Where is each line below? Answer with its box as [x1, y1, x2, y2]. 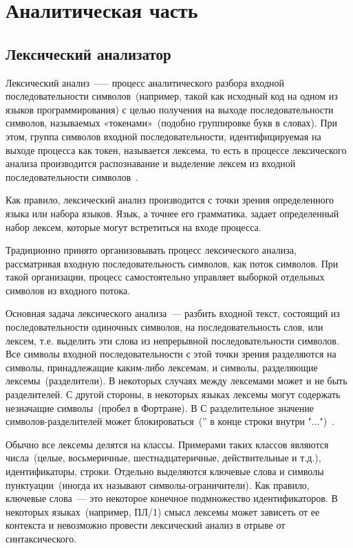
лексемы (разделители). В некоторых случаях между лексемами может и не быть [6, 373, 347, 388]
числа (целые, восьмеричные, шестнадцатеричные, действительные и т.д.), [6, 450, 321, 465]
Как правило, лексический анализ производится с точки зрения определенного [6, 193, 334, 207]
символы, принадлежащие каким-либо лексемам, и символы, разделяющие [6, 360, 318, 374]
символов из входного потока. [6, 283, 131, 297]
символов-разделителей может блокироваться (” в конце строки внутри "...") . [6, 414, 335, 428]
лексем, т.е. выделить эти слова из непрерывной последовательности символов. [6, 333, 339, 347]
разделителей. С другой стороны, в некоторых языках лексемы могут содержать [6, 387, 341, 402]
